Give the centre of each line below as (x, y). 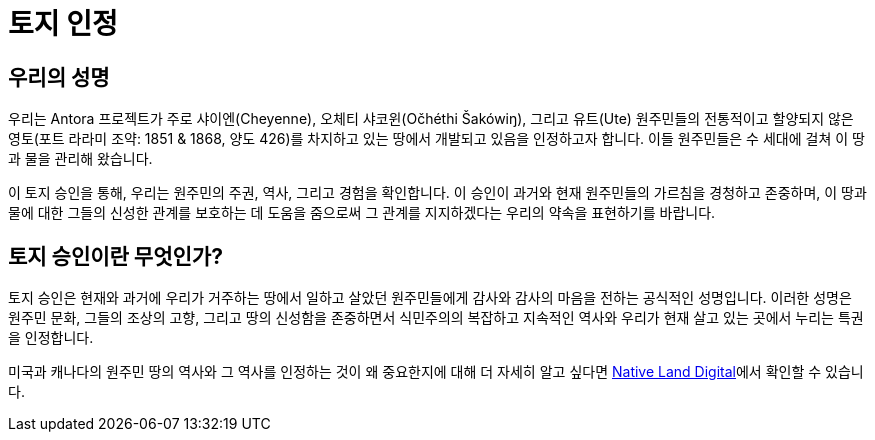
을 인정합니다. (51, 338)
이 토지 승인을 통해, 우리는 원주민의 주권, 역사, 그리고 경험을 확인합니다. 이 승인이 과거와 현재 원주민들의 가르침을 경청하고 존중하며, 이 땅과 (437, 193)
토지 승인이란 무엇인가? (115, 256)
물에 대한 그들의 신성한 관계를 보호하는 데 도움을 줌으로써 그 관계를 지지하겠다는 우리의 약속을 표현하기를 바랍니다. (362, 213)
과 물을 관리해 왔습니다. (80, 159)
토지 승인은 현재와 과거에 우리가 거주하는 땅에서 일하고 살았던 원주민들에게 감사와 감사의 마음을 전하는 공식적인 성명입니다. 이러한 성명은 (430, 298)
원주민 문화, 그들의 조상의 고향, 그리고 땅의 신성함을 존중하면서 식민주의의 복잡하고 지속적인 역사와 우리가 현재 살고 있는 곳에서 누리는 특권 (436, 318)
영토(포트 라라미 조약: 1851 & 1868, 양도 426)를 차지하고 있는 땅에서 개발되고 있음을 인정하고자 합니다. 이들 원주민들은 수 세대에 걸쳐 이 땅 (436, 139)
